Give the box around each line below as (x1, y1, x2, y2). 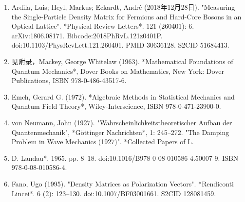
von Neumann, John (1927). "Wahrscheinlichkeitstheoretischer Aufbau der (11, 117, 232, 127)
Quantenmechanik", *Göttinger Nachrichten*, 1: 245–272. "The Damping (11, 127, 229, 137)
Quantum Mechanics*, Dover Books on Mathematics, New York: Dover (11, 66, 224, 76)
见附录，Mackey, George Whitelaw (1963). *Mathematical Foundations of (11, 56, 233, 66)
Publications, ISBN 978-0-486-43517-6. (11, 75, 127, 85)
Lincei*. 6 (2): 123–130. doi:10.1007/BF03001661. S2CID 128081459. (11, 188, 216, 198)
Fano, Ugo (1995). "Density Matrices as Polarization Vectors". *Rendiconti (11, 178, 234, 188)
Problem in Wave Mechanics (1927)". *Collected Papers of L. (11, 136, 194, 147)
